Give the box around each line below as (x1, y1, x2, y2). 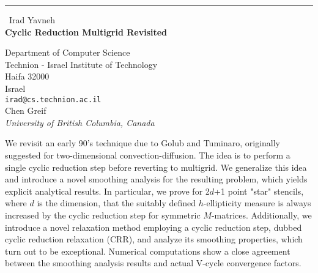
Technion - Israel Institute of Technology (5, 58, 158, 70)
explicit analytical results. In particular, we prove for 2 (5, 184, 210, 197)
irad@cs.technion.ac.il (5, 95, 102, 104)
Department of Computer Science (5, 46, 130, 59)
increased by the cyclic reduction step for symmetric (5, 208, 201, 221)
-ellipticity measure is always (203, 196, 311, 209)
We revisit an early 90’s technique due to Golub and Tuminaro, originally (5, 136, 281, 149)
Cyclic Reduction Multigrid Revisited (5, 25, 168, 38)
